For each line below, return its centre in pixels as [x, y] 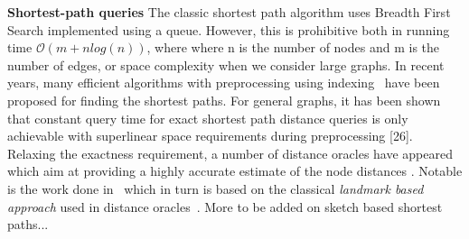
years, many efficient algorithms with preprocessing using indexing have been [224, 83]
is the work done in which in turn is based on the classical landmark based [216, 188]
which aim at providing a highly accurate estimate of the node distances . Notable [235, 171]
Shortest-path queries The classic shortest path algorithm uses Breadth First [229, 12]
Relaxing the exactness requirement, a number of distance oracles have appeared [230, 153]
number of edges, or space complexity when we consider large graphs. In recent [226, 64]
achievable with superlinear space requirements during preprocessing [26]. [210, 136]
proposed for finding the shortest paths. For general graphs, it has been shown [224, 100]
